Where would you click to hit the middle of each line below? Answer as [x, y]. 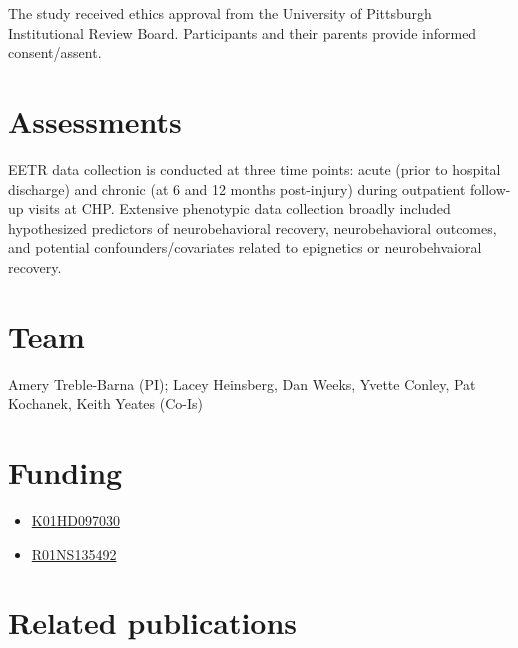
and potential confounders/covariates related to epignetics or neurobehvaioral [245, 247]
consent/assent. [55, 52]
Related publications [153, 622]
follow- [490, 188]
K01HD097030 [75, 519]
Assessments [95, 120]
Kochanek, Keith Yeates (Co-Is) [105, 403]
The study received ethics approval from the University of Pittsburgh [220, 13]
